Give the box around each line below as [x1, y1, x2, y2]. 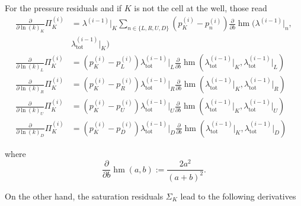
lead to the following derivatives [180, 189, 296, 202]
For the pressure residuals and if [5, 2, 122, 14]
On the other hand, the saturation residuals [5, 189, 164, 202]
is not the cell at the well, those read [134, 2, 267, 14]
